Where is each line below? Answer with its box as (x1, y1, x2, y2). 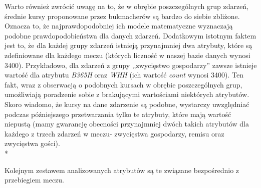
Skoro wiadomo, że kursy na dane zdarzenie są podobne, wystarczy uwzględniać (5, 98, 249, 109)
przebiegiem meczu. (5, 174, 65, 185)
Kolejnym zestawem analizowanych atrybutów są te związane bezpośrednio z (5, 164, 239, 175)
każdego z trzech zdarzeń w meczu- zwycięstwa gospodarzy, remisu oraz (5, 128, 224, 138)
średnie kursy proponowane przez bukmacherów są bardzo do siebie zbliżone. (5, 10, 240, 21)
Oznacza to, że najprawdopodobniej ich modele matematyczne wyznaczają (5, 20, 233, 31)
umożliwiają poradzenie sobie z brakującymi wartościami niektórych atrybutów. (5, 89, 249, 99)
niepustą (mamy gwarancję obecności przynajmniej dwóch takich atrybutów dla (5, 118, 249, 129)
